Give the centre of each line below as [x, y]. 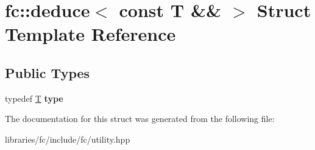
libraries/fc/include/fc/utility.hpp [68, 139]
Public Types [48, 72]
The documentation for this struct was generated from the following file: [140, 119]
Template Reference [90, 34]
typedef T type [34, 98]
